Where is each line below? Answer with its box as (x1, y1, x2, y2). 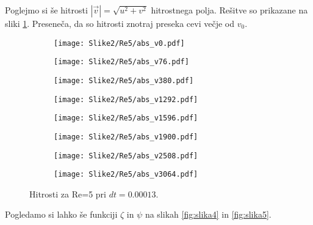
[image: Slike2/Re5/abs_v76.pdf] (54, 57, 189, 67)
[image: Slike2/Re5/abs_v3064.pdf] (54, 170, 198, 179)
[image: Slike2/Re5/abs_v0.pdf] (54, 39, 185, 48)
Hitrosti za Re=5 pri (29, 187, 106, 200)
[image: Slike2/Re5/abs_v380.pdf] (54, 76, 194, 85)
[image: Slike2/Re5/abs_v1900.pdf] (54, 132, 198, 141)
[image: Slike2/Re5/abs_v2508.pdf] (54, 151, 198, 160)
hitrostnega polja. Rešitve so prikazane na (151, 4, 308, 16)
